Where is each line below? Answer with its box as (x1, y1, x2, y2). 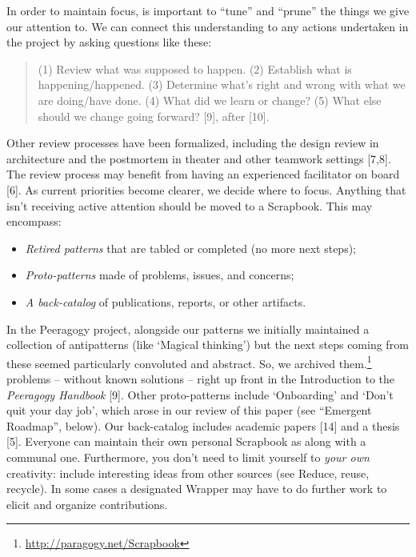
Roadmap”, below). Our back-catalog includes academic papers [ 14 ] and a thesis (6, 417, 400, 434)
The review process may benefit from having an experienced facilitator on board (6, 166, 400, 182)
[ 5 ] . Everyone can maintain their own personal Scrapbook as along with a (6, 433, 366, 450)
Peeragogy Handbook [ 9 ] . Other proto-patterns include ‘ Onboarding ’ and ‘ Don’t (6, 386, 394, 403)
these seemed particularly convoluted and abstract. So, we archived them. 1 (6, 352, 372, 371)
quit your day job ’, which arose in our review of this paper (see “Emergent (6, 402, 372, 419)
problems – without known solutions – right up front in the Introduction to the (6, 370, 395, 387)
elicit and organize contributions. (6, 495, 168, 512)
